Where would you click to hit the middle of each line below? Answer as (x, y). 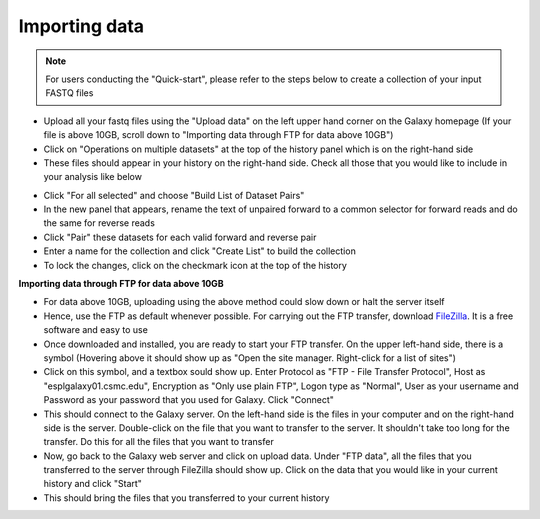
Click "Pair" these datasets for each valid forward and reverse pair (180, 237)
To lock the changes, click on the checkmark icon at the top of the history (195, 265)
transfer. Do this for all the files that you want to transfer (158, 442)
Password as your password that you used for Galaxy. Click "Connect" (189, 400)
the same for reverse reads (99, 223)
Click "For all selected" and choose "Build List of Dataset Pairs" (174, 195)
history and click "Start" (92, 484)
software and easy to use (96, 330)
